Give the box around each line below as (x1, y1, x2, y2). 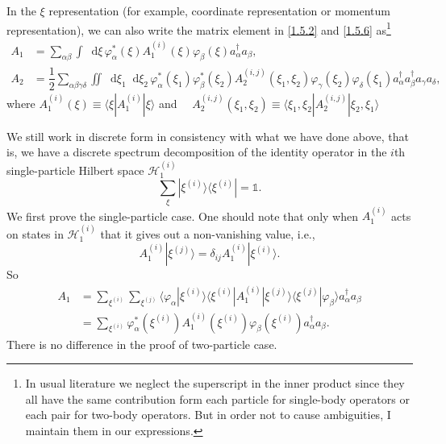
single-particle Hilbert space (6, 161, 144, 178)
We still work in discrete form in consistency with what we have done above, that (6, 127, 409, 144)
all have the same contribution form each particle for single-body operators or (25, 390, 410, 407)
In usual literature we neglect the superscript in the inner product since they (25, 375, 405, 392)
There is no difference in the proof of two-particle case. (6, 335, 277, 352)
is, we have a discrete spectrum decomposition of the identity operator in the (6, 143, 387, 160)
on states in (6, 225, 64, 242)
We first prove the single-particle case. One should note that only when (6, 207, 358, 224)
